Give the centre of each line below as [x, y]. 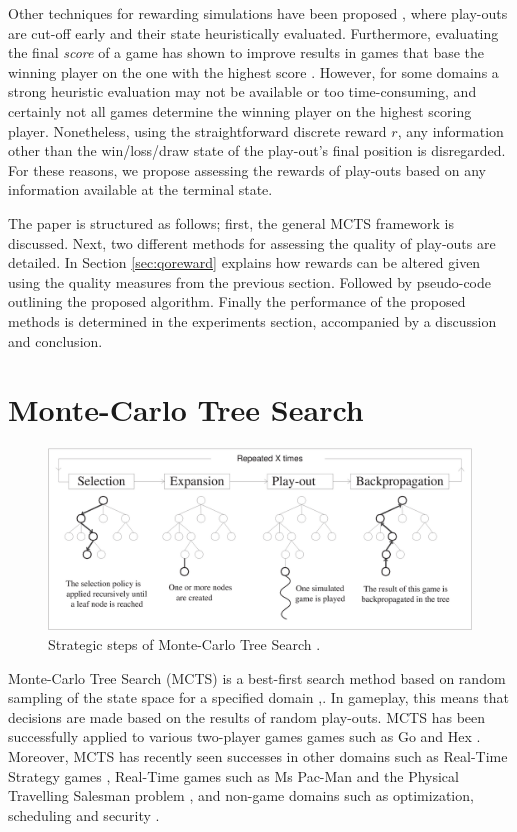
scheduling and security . [84, 814]
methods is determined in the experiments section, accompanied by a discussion [252, 320]
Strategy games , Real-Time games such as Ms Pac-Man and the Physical [233, 775]
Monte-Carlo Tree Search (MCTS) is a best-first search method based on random [257, 677]
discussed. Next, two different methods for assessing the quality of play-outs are [252, 242]
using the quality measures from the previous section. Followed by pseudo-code [249, 281]
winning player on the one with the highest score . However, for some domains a [253, 71]
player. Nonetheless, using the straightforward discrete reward [197, 130]
